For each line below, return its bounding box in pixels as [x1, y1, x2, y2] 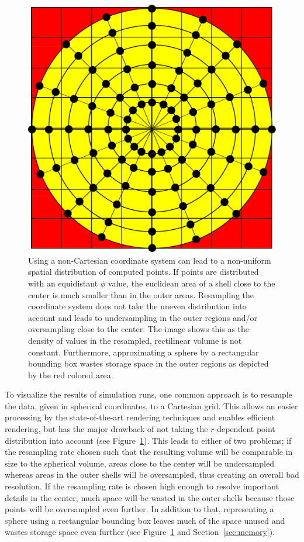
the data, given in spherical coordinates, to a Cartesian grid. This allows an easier [5, 399, 298, 412]
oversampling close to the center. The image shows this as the [28, 323, 250, 335]
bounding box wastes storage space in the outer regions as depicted [28, 357, 269, 370]
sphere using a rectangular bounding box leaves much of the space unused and [5, 514, 285, 526]
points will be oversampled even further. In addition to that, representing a [5, 503, 274, 515]
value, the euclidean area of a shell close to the [108, 277, 275, 289]
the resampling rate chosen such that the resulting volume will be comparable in [5, 446, 293, 458]
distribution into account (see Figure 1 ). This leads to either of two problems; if [5, 434, 292, 446]
